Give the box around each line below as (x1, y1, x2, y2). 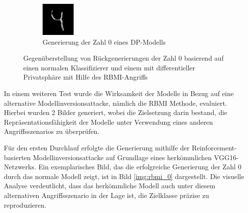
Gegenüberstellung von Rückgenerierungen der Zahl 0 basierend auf (23, 53, 224, 63)
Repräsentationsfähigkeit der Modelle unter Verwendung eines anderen (4, 116, 213, 127)
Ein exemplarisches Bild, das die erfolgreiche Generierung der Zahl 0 (38, 162, 242, 172)
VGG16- (214, 152, 239, 162)
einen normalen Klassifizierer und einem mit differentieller (23, 62, 196, 72)
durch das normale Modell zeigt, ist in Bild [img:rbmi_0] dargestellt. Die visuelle (4, 171, 244, 181)
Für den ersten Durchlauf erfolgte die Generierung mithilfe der (4, 142, 190, 152)
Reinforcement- (191, 142, 237, 152)
